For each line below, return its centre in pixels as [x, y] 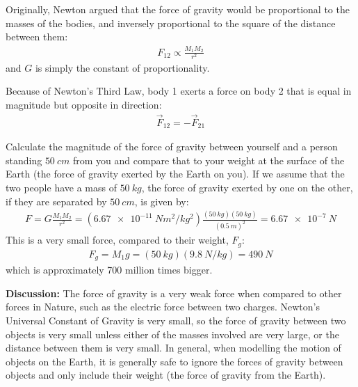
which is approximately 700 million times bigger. [109, 270]
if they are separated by [56, 201]
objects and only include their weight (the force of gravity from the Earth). [166, 375]
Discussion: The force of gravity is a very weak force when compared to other [174, 293]
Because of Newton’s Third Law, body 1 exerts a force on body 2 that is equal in [179, 91]
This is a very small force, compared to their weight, [117, 240]
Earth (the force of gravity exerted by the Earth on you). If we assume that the [175, 174]
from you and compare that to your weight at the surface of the [209, 160]
